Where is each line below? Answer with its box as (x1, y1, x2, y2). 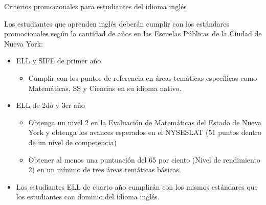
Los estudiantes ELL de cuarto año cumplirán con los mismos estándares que (16, 181, 258, 192)
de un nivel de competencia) (28, 136, 117, 147)
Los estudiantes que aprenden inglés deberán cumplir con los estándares (4, 18, 229, 29)
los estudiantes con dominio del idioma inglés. (16, 191, 160, 202)
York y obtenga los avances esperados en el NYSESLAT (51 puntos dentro (28, 127, 262, 138)
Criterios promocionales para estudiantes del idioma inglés (4, 1, 187, 11)
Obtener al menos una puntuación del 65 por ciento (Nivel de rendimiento (28, 154, 260, 165)
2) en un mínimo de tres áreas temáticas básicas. (28, 164, 181, 175)
